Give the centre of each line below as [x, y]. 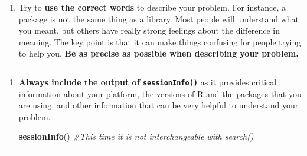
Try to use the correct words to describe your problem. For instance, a [152, 7]
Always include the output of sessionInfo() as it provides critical [148, 82]
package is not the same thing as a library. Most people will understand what [159, 19]
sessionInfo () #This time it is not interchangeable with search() [136, 136]
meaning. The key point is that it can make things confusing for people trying [160, 42]
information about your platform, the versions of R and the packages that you [160, 93]
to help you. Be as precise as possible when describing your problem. [159, 53]
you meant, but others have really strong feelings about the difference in [149, 30]
